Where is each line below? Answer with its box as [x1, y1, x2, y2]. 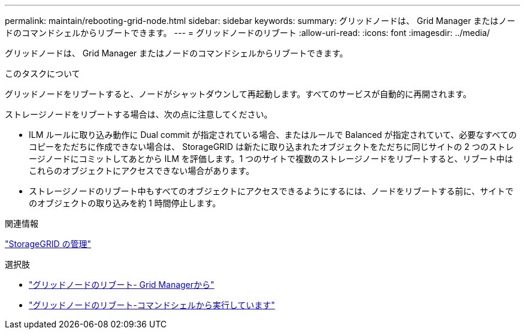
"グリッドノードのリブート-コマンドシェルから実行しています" [29, 300, 275, 310]
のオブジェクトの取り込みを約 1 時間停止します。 [29, 198, 221, 208]
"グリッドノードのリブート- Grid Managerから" [29, 279, 215, 290]
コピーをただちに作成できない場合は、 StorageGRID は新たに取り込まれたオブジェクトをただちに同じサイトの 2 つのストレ [29, 142, 514, 152]
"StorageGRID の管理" [5, 239, 91, 249]
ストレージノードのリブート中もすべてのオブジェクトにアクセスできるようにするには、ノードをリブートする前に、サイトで [29, 186, 514, 196]
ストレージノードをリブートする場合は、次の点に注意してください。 [5, 109, 273, 119]
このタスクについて [5, 68, 80, 79]
